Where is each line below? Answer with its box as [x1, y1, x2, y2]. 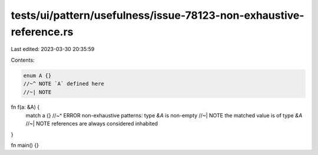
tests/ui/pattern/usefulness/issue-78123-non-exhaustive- [11, 9, 304, 22]
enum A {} [23, 72, 52, 79]
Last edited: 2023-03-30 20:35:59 [11, 46, 95, 53]
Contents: [11, 56, 35, 63]
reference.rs [11, 25, 74, 38]
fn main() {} [11, 141, 39, 149]
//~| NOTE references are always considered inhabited [25, 120, 158, 127]
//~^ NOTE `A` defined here [23, 80, 104, 87]
